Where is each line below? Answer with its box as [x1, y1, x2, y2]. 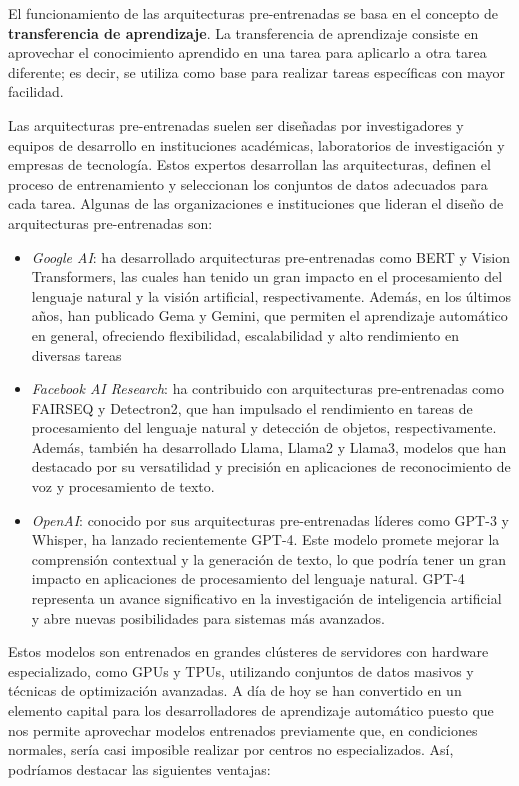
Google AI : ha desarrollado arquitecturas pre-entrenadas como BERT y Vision [31, 246, 511, 267]
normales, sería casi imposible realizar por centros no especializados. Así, [8, 739, 454, 760]
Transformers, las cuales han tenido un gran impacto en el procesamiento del [31, 266, 503, 287]
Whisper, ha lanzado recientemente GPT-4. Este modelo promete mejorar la [31, 529, 500, 550]
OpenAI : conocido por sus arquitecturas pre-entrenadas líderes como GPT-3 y [31, 509, 509, 530]
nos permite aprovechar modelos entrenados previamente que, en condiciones [8, 719, 478, 740]
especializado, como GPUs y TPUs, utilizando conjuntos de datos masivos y [8, 660, 474, 681]
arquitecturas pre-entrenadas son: [8, 212, 213, 233]
